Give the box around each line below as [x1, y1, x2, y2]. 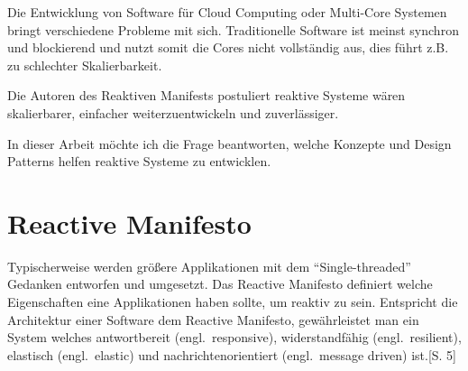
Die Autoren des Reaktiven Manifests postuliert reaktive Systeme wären [7, 86, 406, 105]
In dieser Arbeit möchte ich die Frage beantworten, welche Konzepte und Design [7, 134, 452, 153]
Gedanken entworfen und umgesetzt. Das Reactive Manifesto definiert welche [7, 274, 433, 293]
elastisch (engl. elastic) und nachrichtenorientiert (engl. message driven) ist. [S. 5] [7, 345, 457, 364]
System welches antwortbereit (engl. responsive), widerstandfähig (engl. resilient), [7, 328, 462, 347]
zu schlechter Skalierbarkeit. [7, 55, 162, 74]
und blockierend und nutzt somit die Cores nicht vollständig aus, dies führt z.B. [7, 38, 449, 57]
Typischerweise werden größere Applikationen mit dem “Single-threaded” [7, 256, 411, 275]
